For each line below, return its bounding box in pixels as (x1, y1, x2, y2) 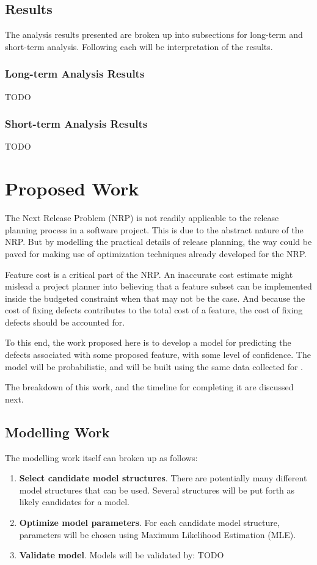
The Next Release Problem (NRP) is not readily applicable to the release (5, 211, 279, 224)
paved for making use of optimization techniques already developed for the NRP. (5, 247, 307, 260)
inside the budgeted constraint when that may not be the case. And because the (5, 291, 305, 304)
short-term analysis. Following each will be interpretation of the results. (5, 40, 273, 53)
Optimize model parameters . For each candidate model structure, (19, 516, 280, 529)
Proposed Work (5, 176, 139, 201)
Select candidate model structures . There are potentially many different (19, 472, 307, 484)
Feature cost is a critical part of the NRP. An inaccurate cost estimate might (5, 268, 293, 280)
